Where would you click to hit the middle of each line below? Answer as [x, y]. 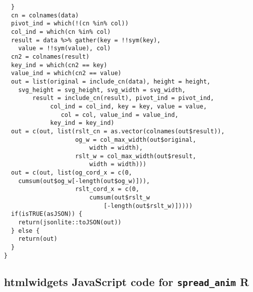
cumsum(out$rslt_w [120, 198]
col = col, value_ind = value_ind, [120, 115]
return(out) [38, 239]
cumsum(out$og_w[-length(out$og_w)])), [84, 181]
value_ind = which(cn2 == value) [66, 73]
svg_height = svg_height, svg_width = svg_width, [102, 90]
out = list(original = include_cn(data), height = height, [111, 81]
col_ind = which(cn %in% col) [61, 32]
